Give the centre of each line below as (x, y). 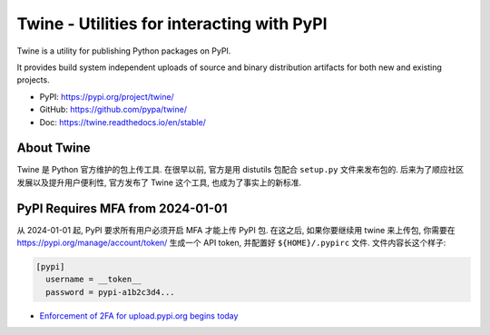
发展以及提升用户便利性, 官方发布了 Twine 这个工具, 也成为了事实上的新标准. (159, 182)
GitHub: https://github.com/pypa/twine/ (113, 110)
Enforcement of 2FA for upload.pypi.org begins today (139, 315)
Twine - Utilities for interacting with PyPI (172, 24)
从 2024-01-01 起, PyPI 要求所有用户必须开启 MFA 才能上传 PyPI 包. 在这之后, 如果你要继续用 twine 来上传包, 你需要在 (236, 230)
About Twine (54, 148)
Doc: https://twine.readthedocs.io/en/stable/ (122, 122)
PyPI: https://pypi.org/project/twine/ (107, 96)
